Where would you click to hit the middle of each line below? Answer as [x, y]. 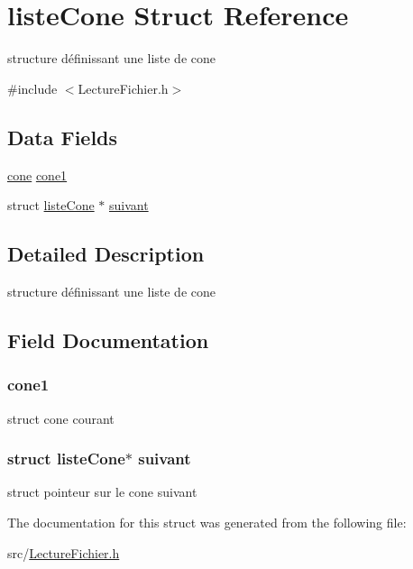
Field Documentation [108, 340]
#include [32, 88]
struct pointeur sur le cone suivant [102, 492]
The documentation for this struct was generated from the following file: [207, 522]
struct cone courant [61, 418]
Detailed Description [106, 254]
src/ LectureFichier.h [64, 552]
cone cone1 [37, 174]
